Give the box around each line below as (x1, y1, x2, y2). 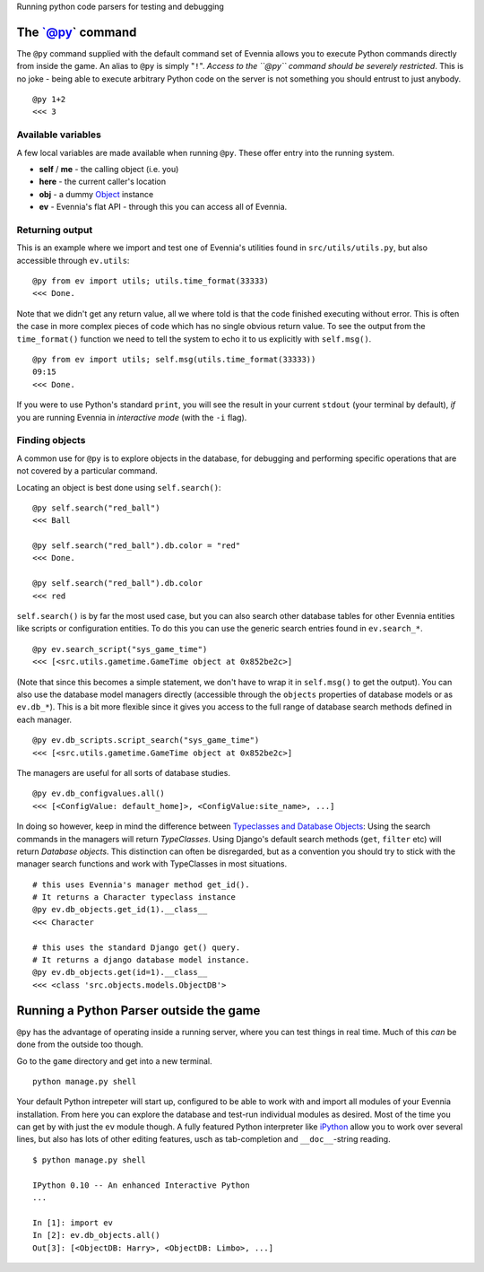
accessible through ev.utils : (16, 255, 130, 266)
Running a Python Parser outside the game (16, 1003, 261, 1018)
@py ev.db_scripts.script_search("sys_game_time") (32, 736, 260, 745)
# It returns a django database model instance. (32, 955, 250, 965)
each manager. (16, 714, 72, 725)
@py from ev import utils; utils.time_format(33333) (32, 276, 269, 286)
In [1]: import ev (32, 1217, 114, 1228)
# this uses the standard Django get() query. (32, 942, 241, 953)
